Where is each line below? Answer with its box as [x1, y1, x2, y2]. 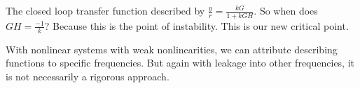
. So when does [254, 3, 318, 17]
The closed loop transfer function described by [6, 3, 205, 17]
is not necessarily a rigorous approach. [6, 69, 169, 83]
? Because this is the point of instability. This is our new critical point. [44, 18, 349, 33]
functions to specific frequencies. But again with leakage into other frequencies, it [6, 55, 355, 70]
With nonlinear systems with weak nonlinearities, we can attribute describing [6, 42, 338, 56]
